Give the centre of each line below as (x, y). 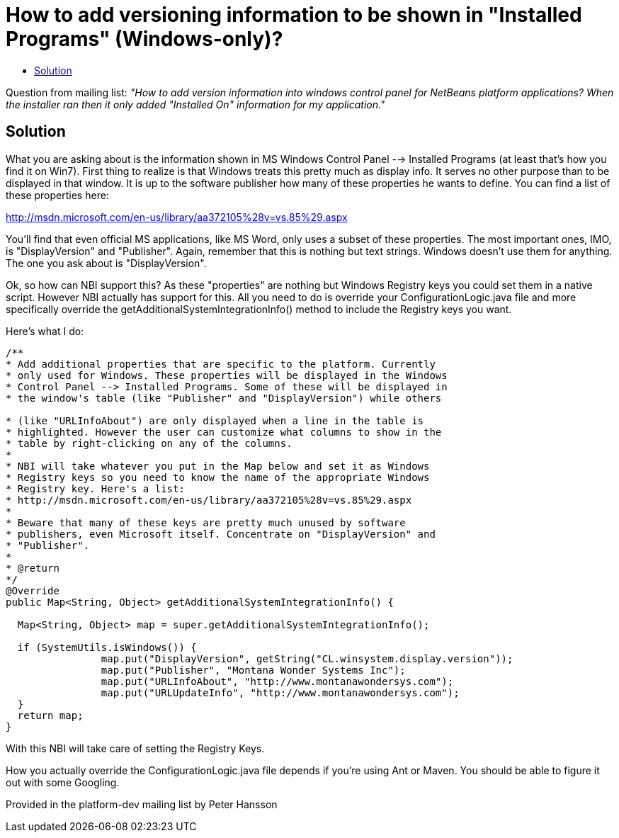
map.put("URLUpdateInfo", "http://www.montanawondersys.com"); (280, 692)
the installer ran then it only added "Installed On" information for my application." (195, 104)
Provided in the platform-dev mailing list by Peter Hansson (142, 804)
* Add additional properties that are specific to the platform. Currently (221, 364)
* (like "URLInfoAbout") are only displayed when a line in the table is (215, 420)
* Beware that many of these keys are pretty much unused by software (206, 522)
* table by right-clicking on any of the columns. (149, 443)
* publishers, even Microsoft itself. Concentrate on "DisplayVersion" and (221, 534)
